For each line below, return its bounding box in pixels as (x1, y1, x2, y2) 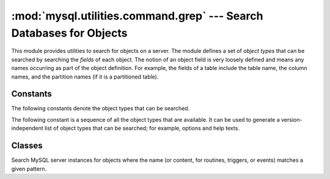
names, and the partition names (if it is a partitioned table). (11, 73, 159, 80)
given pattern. (11, 165, 47, 172)
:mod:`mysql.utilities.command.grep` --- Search (11, 9, 263, 23)
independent (11, 125, 43, 132)
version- (281, 116, 302, 123)
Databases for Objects (11, 26, 128, 40)
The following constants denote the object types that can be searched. (11, 105, 190, 112)
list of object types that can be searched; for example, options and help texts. (44, 125, 240, 132)
